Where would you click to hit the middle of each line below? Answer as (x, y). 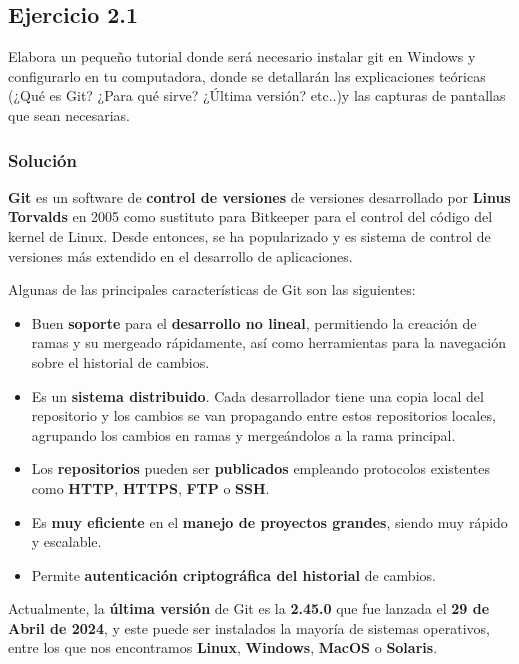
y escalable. (66, 541)
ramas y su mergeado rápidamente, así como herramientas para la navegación (268, 342)
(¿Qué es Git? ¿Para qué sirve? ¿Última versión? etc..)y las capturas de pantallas (257, 95)
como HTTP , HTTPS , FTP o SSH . (150, 487)
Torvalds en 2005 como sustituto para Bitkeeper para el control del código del (250, 216)
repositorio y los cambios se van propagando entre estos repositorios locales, (263, 415)
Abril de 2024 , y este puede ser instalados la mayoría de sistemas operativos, (249, 627)
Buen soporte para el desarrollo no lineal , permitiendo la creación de (254, 322)
